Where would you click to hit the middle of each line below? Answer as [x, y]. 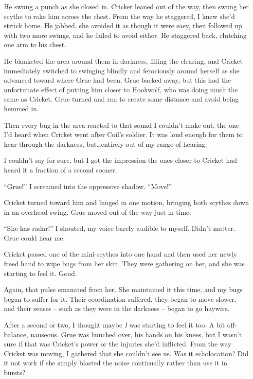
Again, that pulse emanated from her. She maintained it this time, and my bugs [123, 289]
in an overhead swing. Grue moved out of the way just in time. [98, 212]
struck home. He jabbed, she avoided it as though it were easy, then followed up [123, 26]
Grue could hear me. [35, 237]
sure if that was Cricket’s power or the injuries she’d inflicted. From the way [118, 344]
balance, [16, 334]
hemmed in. [21, 108]
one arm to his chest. [35, 44]
